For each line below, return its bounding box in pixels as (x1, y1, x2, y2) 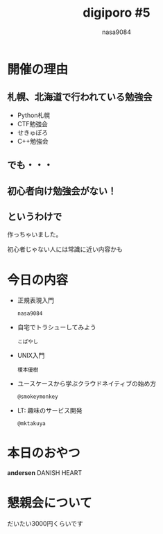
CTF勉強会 (17, 119, 49, 128)
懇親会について (7, 495, 92, 511)
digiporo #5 (83, 5, 151, 21)
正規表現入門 (17, 296, 54, 304)
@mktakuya (17, 420, 46, 427)
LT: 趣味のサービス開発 (17, 406, 83, 415)
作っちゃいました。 (7, 230, 62, 239)
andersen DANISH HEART (7, 469, 82, 477)
